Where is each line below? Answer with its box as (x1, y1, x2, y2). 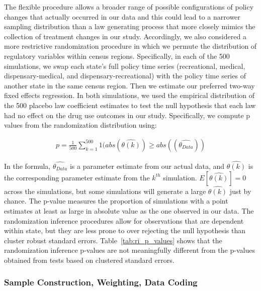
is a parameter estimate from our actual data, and (69, 160, 225, 171)
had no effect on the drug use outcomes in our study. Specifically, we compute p (4, 110, 250, 120)
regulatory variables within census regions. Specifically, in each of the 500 (4, 50, 230, 61)
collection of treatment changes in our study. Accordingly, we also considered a (4, 31, 246, 41)
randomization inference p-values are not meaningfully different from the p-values (4, 245, 255, 255)
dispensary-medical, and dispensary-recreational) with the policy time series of (4, 70, 246, 81)
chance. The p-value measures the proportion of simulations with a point (4, 196, 228, 206)
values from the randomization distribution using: (4, 120, 157, 130)
